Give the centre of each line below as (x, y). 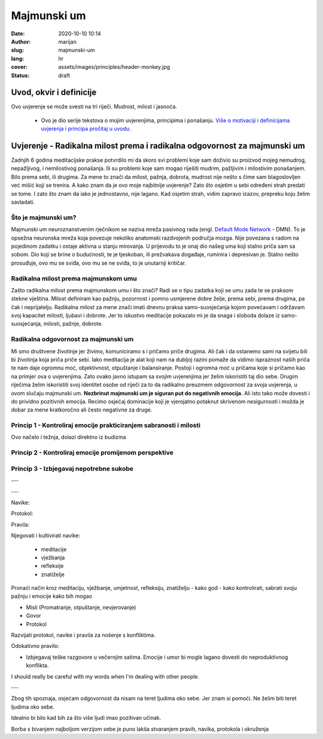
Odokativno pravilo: (35, 646)
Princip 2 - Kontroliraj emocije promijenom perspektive (92, 453)
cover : (19, 67)
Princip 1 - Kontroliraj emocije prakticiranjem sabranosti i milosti (106, 425)
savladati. (23, 202)
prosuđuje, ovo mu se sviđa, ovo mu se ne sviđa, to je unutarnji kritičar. (99, 263)
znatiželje (53, 574)
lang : (18, 58)
